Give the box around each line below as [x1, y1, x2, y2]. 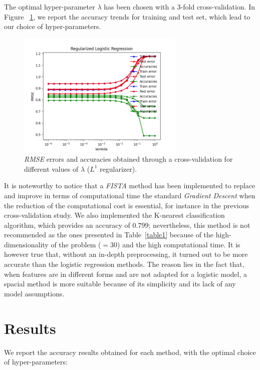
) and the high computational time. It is [117, 239, 240, 249]
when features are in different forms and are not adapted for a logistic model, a [4, 268, 247, 279]
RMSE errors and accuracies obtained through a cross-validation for [24, 154, 233, 164]
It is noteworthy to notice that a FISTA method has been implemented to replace [4, 180, 255, 191]
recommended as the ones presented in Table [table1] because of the [4, 229, 214, 240]
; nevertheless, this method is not [148, 219, 250, 230]
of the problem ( [51, 239, 101, 249]
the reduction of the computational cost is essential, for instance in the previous [4, 200, 249, 210]
